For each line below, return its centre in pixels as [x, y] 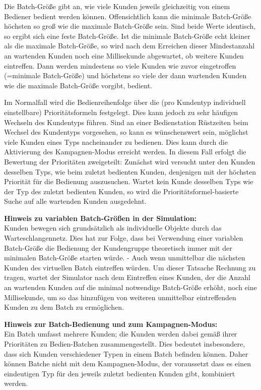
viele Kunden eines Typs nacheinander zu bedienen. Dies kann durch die [116, 142]
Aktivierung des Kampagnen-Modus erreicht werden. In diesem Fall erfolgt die [125, 152]
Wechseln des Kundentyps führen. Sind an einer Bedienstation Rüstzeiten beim [126, 122]
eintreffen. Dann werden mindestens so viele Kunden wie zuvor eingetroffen [120, 65]
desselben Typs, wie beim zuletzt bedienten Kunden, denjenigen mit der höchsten [130, 171]
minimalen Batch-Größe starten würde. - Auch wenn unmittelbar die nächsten [125, 258]
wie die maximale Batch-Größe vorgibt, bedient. [78, 85]
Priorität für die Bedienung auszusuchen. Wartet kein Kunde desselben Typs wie [129, 181]
